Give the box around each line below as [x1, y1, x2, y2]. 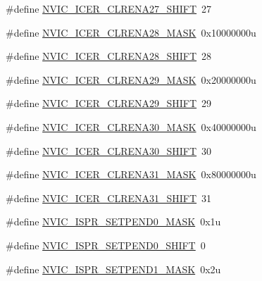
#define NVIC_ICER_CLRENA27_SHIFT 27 [6, 1, 212, 15]
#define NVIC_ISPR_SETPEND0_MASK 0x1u [6, 214, 221, 229]
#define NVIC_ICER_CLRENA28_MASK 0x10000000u [6, 25, 256, 39]
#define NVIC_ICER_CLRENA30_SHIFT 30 [6, 143, 212, 158]
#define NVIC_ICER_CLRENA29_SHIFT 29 [6, 96, 212, 111]
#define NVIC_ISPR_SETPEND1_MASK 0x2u [6, 261, 221, 276]
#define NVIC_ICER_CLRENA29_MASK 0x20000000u [6, 72, 256, 87]
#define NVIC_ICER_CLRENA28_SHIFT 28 [6, 49, 212, 63]
